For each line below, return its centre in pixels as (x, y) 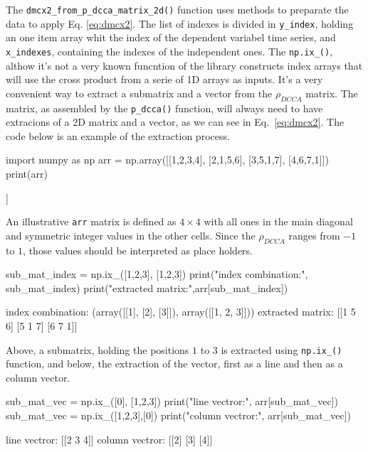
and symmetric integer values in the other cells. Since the (131, 235)
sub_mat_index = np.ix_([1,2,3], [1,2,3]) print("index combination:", (157, 274)
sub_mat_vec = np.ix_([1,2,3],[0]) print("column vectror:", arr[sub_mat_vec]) (178, 415)
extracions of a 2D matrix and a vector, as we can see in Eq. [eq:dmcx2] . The (175, 122)
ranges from (314, 235)
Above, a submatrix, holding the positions (98, 349)
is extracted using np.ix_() (282, 349)
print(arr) (27, 173)
